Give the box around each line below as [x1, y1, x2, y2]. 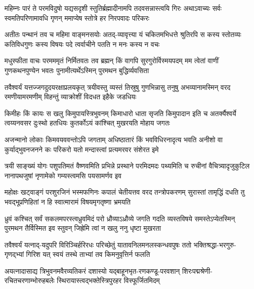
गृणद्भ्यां [4, 249, 24, 259]
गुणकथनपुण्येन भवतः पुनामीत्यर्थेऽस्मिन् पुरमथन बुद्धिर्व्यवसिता [4, 65, 149, 75]
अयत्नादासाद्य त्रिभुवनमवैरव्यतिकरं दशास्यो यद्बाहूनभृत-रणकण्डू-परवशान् [4, 265, 180, 276]
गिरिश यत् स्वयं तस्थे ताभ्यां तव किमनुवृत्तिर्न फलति [26, 249, 150, 259]
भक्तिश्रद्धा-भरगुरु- [193, 239, 236, 249]
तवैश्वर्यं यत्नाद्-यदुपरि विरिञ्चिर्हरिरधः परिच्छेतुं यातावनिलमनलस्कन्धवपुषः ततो [4, 239, 192, 249]
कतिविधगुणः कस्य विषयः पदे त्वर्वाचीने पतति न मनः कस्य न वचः [4, 39, 160, 49]
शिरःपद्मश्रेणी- [182, 265, 212, 276]
